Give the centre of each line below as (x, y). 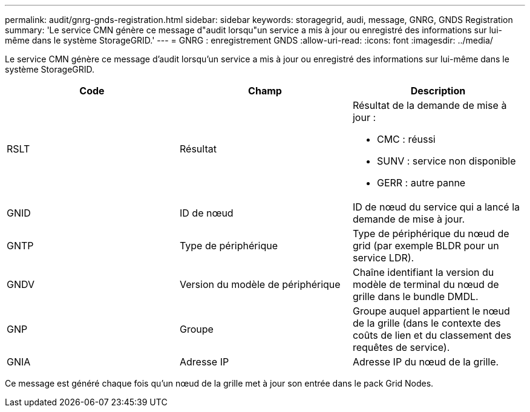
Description (438, 91)
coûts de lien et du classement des (432, 335)
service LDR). (383, 258)
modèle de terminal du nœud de (426, 284)
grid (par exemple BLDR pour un (426, 246)
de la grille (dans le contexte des (427, 323)
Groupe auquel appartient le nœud (431, 311)
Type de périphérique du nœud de (431, 234)
